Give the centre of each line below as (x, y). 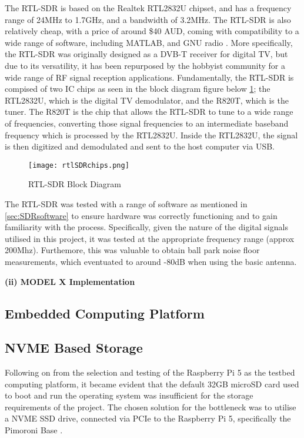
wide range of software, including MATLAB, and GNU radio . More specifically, (149, 42)
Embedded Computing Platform (105, 313)
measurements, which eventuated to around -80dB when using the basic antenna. (151, 261)
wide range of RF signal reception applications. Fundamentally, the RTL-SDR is (149, 77)
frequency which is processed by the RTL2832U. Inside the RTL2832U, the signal (151, 135)
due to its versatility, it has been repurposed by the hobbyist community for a (145, 65)
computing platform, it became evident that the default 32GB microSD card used (152, 384)
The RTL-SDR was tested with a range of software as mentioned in (126, 203)
